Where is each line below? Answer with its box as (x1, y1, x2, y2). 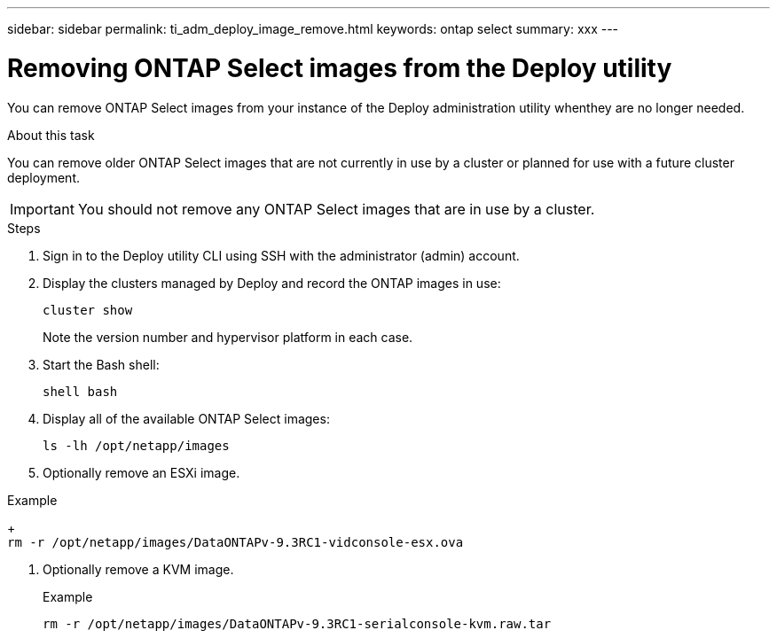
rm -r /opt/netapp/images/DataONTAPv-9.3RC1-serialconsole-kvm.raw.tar (43, 616, 552, 631)
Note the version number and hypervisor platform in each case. (43, 329, 413, 345)
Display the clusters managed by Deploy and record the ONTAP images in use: (43, 275, 501, 291)
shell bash (43, 384, 118, 399)
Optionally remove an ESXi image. (43, 464, 240, 480)
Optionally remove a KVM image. (43, 561, 234, 577)
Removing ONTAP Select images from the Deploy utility (7, 52, 672, 83)
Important (10, 199, 75, 218)
